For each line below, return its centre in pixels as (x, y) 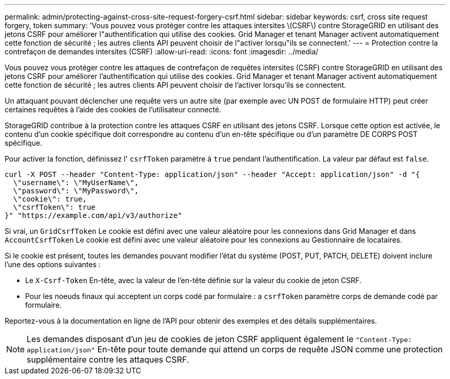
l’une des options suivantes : (53, 264)
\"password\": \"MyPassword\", (76, 191)
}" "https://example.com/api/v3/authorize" (93, 215)
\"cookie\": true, (50, 199)
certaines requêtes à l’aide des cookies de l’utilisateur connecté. (113, 109)
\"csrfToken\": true (54, 207)
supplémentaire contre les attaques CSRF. (108, 360)
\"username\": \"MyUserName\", (76, 183)
